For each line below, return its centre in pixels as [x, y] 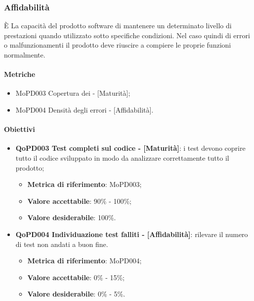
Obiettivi [20, 129]
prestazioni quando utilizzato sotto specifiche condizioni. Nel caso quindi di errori [127, 35]
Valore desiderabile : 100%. [72, 217]
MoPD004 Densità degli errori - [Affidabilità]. [85, 109]
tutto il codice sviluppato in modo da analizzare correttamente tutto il [122, 157]
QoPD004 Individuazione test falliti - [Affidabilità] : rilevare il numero [132, 234]
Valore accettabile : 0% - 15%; [76, 277]
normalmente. [25, 55]
